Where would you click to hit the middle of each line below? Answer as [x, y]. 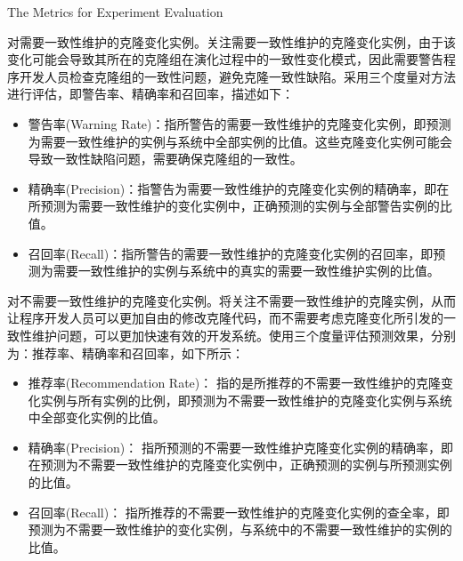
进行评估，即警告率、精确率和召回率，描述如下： [150, 94]
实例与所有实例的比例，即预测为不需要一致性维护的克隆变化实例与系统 [246, 400]
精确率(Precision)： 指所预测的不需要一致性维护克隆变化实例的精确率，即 [240, 447]
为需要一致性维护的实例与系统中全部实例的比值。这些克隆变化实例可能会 [240, 141]
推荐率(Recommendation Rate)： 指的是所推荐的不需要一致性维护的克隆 [234, 383]
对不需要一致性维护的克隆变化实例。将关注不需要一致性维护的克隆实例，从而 [231, 300]
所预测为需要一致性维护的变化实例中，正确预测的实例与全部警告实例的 [234, 206]
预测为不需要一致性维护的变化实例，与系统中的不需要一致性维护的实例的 [240, 529]
